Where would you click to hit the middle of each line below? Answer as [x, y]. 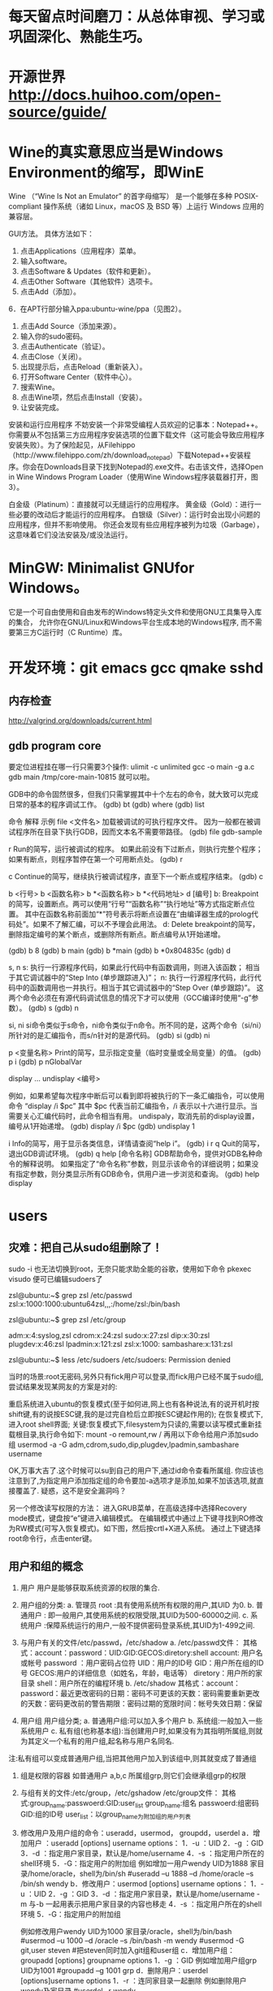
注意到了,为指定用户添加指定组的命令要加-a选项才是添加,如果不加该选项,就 [133, 1480]
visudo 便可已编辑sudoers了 [56, 1279]
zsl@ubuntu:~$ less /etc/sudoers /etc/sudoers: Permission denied [120, 1359]
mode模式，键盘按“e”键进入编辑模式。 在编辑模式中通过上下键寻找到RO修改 [136, 1518]
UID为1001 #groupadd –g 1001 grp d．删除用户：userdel [114, 1971]
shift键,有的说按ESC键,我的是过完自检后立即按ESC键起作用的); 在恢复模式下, [136, 1413]
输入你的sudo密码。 [54, 336]
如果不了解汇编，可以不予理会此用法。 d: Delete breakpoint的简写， [146, 924]
